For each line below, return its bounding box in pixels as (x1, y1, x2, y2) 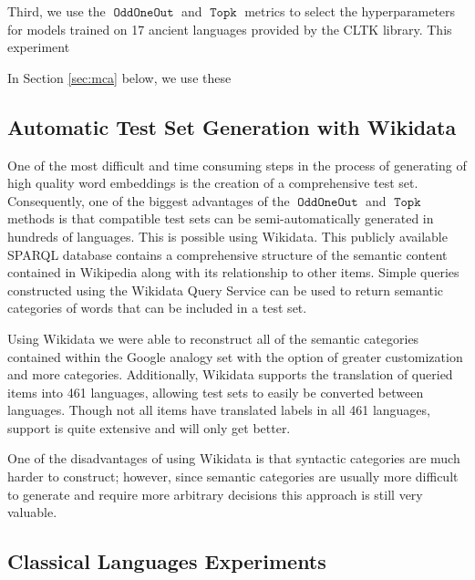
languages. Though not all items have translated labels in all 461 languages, (7, 400, 430, 419)
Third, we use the (7, 2, 106, 20)
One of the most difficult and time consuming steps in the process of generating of (7, 155, 467, 174)
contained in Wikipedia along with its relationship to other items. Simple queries (7, 263, 460, 282)
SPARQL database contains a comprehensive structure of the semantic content (7, 244, 448, 264)
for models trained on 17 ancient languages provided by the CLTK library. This (7, 19, 452, 38)
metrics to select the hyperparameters (244, 2, 456, 20)
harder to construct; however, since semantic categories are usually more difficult (7, 467, 459, 486)
